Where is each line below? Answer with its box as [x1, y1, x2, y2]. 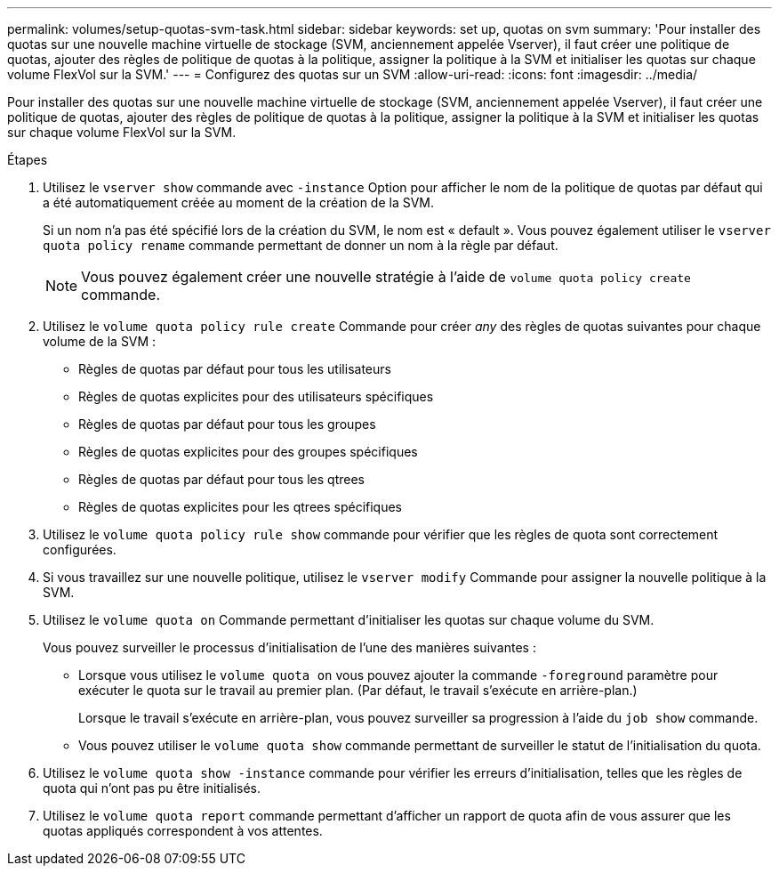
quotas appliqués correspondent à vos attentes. [43, 823, 323, 838]
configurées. [43, 542, 116, 557]
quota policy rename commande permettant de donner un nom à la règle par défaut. [43, 238, 558, 253]
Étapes [7, 152, 48, 167]
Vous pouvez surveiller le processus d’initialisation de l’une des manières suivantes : [43, 640, 536, 655]
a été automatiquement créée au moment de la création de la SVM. [43, 195, 435, 210]
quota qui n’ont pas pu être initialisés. [43, 780, 261, 796]
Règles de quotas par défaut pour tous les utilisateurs [78, 361, 391, 376]
